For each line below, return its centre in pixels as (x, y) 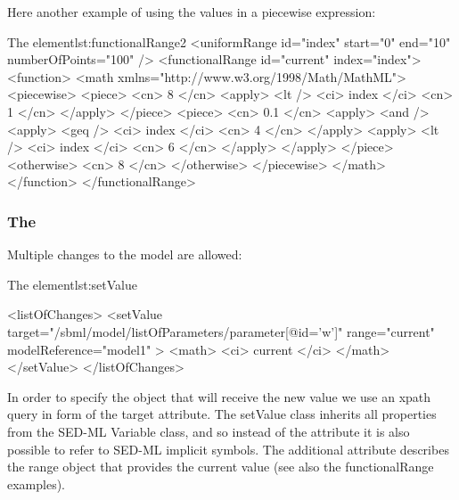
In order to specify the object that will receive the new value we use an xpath (219, 396)
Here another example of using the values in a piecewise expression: (192, 12)
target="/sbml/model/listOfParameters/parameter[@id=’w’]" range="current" (221, 331)
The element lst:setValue (72, 284)
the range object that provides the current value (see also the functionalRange (221, 467)
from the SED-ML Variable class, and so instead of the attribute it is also (209, 431)
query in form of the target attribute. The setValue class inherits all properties (222, 414)
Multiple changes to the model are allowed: (125, 254)
